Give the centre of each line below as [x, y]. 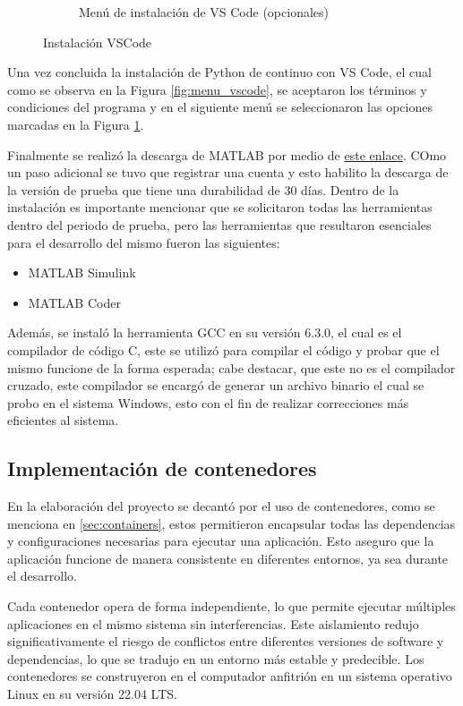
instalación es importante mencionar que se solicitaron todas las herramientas [220, 207]
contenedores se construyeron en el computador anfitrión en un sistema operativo [230, 676]
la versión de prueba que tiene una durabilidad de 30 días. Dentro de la [203, 189]
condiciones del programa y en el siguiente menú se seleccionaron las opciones [220, 107]
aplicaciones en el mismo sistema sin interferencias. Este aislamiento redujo [213, 623]
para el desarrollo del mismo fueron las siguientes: [144, 242]
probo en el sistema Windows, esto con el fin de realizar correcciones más [208, 402]
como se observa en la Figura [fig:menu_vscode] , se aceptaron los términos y [217, 89]
